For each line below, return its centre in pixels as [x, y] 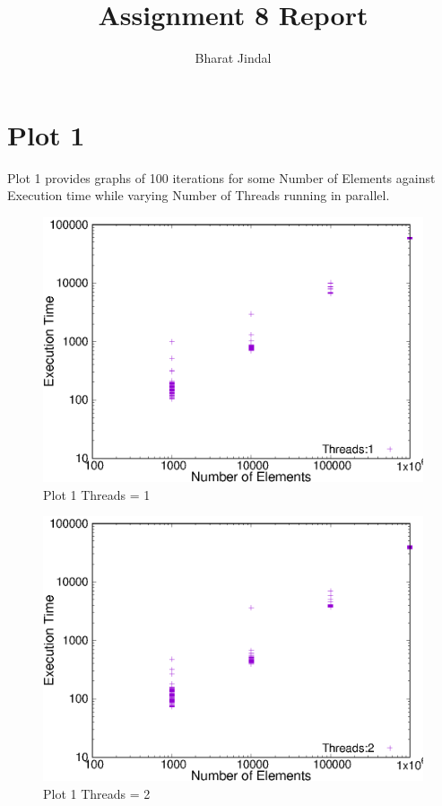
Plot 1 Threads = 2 [97, 793]
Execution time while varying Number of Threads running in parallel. [199, 195]
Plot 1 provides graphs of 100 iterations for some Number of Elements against [221, 177]
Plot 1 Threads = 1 [97, 494]
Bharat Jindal [233, 58]
